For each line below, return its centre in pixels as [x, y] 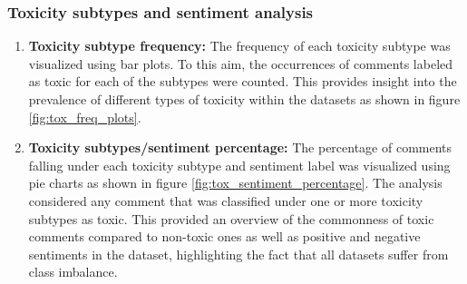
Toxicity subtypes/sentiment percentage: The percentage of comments [240, 147]
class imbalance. [73, 272]
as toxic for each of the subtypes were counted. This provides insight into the [243, 81]
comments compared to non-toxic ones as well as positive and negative [224, 236]
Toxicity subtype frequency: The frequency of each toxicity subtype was [239, 46]
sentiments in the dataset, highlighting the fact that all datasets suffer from [238, 254]
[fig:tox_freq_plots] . [85, 117]
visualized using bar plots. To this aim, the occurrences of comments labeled [241, 63]
